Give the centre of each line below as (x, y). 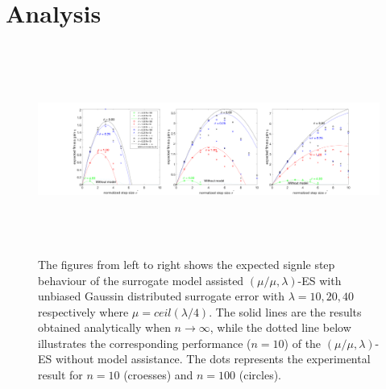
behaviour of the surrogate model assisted (141, 280)
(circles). (260, 375)
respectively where (83, 311)
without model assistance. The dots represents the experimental (213, 359)
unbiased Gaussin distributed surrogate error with (162, 296)
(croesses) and (158, 375)
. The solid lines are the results (285, 311)
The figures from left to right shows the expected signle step (187, 264)
